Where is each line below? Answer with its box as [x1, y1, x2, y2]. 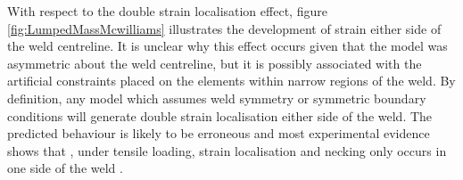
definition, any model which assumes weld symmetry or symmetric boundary [7, 88, 426, 107]
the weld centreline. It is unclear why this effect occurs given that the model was [7, 37, 448, 55]
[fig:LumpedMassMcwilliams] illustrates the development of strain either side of [7, 19, 442, 37]
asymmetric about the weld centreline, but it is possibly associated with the [7, 53, 422, 72]
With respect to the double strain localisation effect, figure [7, 2, 327, 20]
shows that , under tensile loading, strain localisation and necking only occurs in [7, 141, 447, 160]
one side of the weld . [7, 159, 123, 177]
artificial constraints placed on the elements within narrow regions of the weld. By [7, 71, 456, 90]
